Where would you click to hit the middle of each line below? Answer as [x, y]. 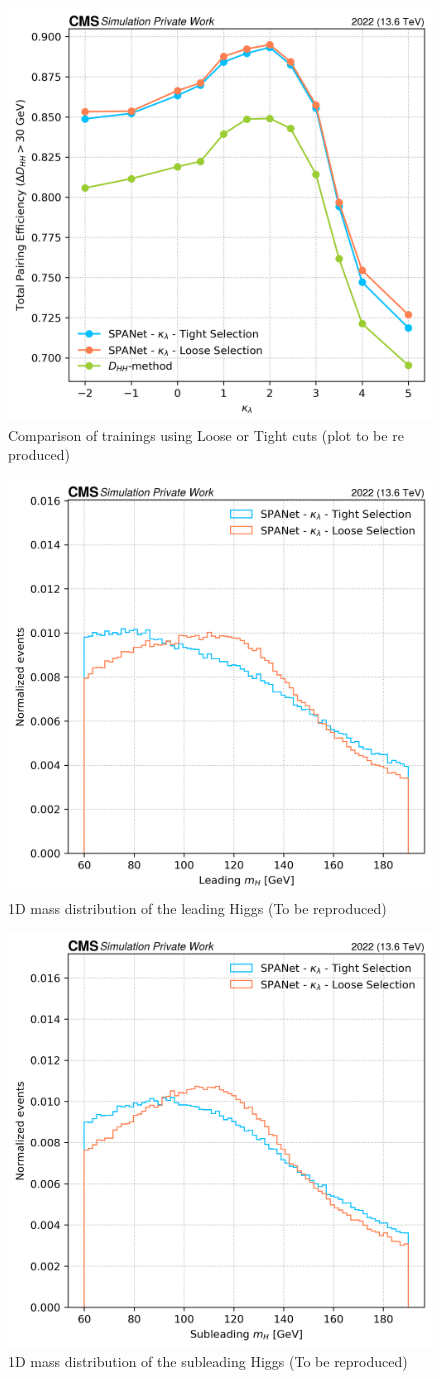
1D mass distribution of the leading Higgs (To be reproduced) [197, 907]
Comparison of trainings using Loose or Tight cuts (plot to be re [206, 434]
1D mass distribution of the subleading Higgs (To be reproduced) [208, 1361]
